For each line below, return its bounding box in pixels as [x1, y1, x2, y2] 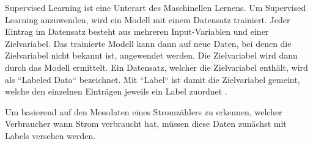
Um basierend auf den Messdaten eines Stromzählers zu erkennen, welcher [5, 105, 282, 118]
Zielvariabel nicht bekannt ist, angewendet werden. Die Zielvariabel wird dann [5, 49, 298, 62]
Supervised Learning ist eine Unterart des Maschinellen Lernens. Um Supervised [5, 1, 306, 13]
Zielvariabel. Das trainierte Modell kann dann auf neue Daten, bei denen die [5, 37, 292, 49]
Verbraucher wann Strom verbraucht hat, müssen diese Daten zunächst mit [5, 117, 287, 130]
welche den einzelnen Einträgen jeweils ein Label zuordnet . [5, 85, 227, 98]
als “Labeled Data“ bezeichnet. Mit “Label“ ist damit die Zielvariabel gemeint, [5, 73, 300, 85]
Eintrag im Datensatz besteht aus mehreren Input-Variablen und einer [5, 25, 269, 38]
